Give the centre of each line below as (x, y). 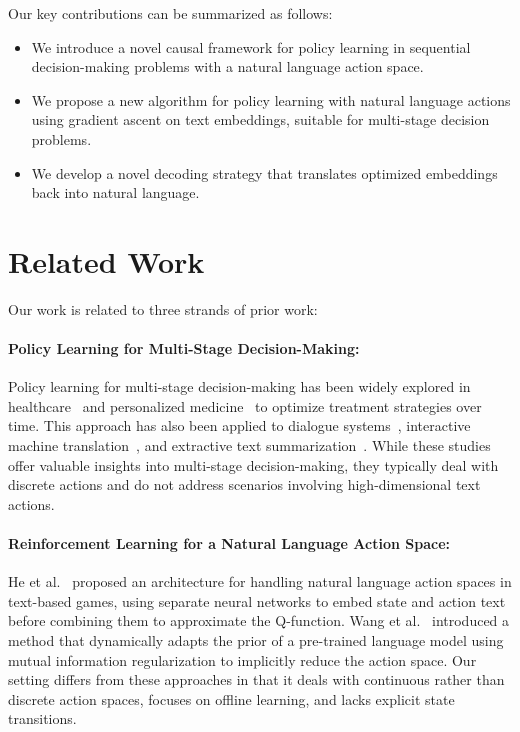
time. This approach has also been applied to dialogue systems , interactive (239, 425)
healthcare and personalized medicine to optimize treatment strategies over (245, 405)
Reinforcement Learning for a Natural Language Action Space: (229, 543)
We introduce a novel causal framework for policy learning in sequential (251, 46)
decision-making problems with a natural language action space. (227, 66)
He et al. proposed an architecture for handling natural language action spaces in (260, 581)
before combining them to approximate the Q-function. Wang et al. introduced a (259, 620)
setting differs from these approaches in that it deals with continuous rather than (256, 679)
